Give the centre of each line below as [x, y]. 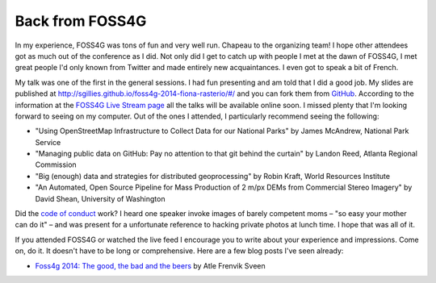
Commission [56, 164]
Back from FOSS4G [81, 21]
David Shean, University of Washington [100, 198]
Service [48, 142]
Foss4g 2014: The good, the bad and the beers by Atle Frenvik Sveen [150, 265]
